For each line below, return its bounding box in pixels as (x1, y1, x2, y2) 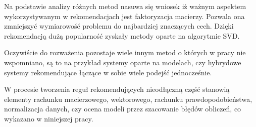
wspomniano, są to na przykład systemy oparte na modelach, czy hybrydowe (4, 57, 241, 67)
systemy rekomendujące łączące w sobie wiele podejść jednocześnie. (4, 67, 212, 77)
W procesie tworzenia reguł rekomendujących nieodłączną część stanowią (4, 84, 230, 94)
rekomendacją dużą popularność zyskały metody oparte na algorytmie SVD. (4, 30, 240, 41)
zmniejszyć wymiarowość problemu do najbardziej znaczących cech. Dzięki (4, 21, 234, 31)
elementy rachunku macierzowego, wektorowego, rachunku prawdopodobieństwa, (4, 93, 252, 104)
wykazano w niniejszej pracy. (4, 113, 93, 123)
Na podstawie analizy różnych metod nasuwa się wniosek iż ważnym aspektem (4, 1, 246, 11)
